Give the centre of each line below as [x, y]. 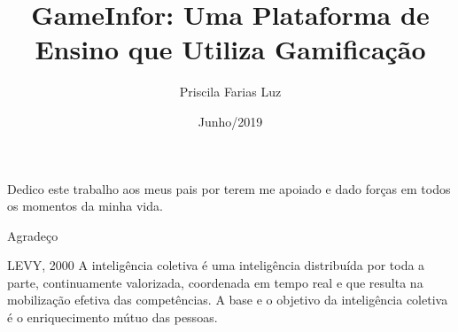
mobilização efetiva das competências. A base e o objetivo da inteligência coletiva [228, 300]
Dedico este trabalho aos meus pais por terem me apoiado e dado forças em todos [229, 188]
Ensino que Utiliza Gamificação [230, 49]
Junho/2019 [230, 121]
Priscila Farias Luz [230, 92]
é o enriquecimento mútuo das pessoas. [113, 317]
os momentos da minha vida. [85, 206]
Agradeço [33, 235]
